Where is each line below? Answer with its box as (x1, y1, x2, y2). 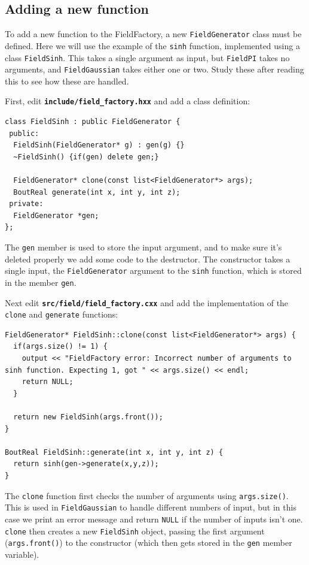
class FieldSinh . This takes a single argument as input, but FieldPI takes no (5, 51, 290, 64)
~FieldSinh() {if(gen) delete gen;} (13, 152, 159, 161)
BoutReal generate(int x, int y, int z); (13, 188, 180, 197)
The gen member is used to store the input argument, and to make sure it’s (5, 241, 282, 253)
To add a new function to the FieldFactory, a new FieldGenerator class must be (5, 28, 302, 40)
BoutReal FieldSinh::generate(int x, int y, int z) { (5, 448, 224, 457)
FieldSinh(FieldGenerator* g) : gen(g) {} (13, 141, 185, 150)
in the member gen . (5, 276, 77, 288)
